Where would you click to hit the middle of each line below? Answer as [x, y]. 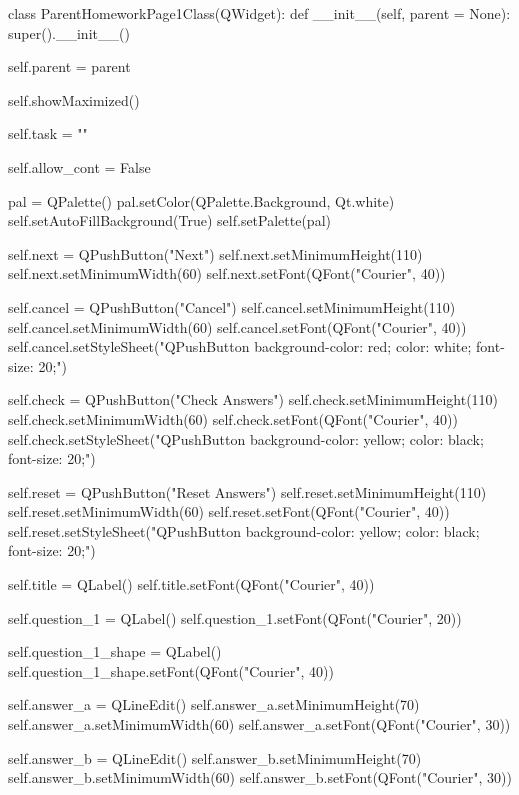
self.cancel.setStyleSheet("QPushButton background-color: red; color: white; [240, 346]
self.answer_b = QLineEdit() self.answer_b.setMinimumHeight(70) [215, 757]
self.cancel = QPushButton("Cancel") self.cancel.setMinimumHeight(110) [232, 306]
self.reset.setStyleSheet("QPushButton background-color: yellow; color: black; [244, 530]
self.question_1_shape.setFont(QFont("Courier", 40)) [171, 670]
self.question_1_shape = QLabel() [115, 651]
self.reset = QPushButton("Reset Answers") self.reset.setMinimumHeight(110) [247, 491]
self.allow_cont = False [79, 166]
